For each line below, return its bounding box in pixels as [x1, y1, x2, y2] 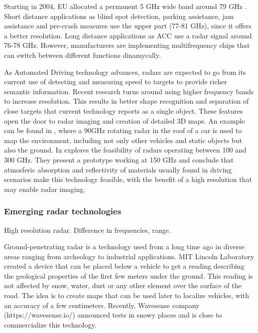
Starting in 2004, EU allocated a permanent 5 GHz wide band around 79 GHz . [4, 1, 247, 11]
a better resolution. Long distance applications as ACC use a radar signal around [4, 30, 252, 40]
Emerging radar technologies [4, 205, 122, 217]
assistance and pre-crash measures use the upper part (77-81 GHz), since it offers [4, 20, 252, 31]
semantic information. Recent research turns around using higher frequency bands [4, 86, 254, 96]
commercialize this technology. [4, 319, 97, 330]
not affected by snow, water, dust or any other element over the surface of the [4, 280, 242, 291]
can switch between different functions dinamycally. [4, 49, 161, 60]
